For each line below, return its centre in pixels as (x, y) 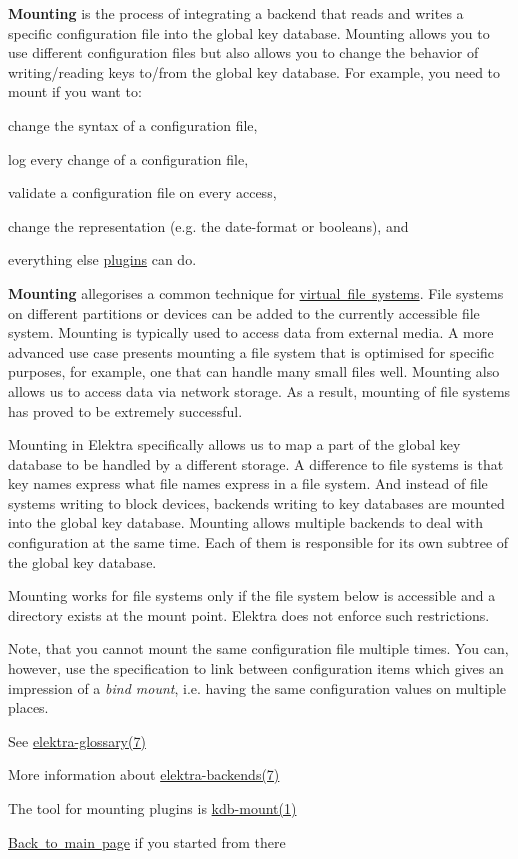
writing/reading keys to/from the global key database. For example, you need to (254, 71)
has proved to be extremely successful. (125, 410)
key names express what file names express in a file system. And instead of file (248, 483)
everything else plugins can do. (102, 259)
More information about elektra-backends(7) (144, 774)
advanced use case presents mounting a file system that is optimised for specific (251, 351)
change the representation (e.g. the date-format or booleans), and (208, 225)
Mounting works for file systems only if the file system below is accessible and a (252, 595)
